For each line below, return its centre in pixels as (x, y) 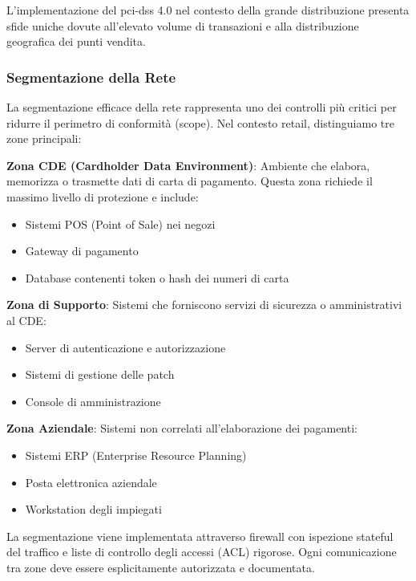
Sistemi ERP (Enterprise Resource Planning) (136, 455)
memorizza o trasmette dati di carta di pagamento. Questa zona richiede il (190, 181)
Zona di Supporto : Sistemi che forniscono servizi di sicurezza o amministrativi (204, 305)
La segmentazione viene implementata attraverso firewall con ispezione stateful (200, 536)
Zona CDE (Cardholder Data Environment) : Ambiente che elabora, (188, 165)
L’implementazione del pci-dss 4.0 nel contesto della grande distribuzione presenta (208, 10)
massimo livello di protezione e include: (103, 196)
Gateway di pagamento (82, 251)
